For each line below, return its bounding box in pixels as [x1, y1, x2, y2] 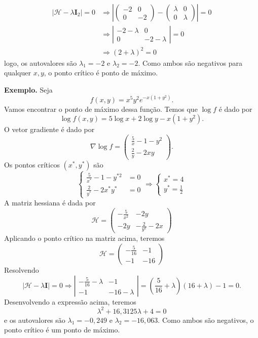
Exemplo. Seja [4, 84, 53, 95]
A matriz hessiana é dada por [4, 197, 96, 208]
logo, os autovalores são [4, 57, 77, 68]
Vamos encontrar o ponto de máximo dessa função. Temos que [4, 103, 198, 114]
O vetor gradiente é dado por [4, 124, 95, 135]
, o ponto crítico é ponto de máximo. [44, 67, 158, 78]
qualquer [4, 67, 31, 78]
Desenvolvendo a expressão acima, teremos [4, 296, 136, 307]
